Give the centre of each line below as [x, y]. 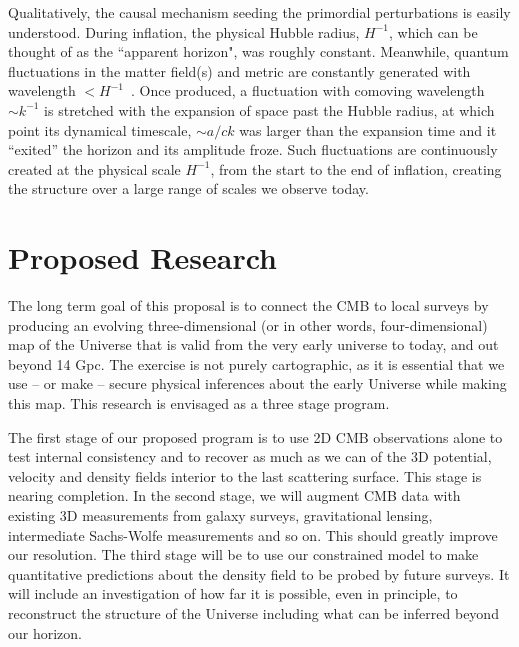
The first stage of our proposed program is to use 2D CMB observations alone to [255, 436]
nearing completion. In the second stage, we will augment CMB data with [234, 495]
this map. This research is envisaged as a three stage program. [199, 403]
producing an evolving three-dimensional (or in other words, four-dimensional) [248, 324]
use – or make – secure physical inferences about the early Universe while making [257, 383]
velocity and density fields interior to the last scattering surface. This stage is [245, 475]
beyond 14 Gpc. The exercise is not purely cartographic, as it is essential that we [256, 363]
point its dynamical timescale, [100, 129]
